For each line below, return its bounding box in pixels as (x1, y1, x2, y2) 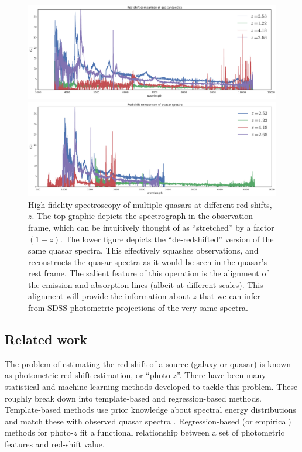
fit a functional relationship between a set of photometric (80, 426, 284, 439)
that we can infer (199, 290, 260, 302)
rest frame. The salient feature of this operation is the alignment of (28, 267, 269, 279)
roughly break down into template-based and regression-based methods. (5, 392, 262, 404)
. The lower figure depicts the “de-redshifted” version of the (60, 232, 274, 245)
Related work (5, 330, 88, 348)
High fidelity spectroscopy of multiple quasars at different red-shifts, (28, 198, 272, 210)
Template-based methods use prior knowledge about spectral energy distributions (5, 403, 297, 416)
